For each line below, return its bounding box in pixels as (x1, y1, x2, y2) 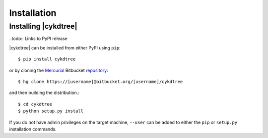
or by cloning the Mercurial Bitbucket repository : (9, 67, 109, 73)
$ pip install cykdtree (18, 56, 76, 62)
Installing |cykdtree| (9, 22, 77, 31)
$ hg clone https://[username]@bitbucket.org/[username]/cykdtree (18, 79, 183, 84)
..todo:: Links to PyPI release (9, 36, 68, 42)
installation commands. (9, 126, 57, 132)
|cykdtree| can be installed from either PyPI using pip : (9, 45, 121, 50)
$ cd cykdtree (18, 101, 52, 107)
